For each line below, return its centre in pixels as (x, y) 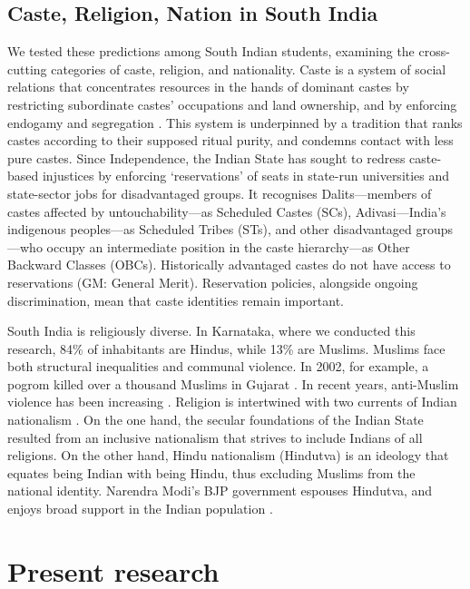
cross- (434, 51)
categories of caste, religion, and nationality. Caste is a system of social (249, 69)
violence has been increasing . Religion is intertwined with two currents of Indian (232, 402)
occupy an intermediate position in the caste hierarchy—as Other (228, 246)
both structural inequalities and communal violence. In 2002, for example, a (218, 366)
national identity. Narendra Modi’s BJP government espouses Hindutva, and (220, 491)
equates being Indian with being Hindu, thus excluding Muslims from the (211, 472)
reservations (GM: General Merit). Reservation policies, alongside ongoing (213, 282)
